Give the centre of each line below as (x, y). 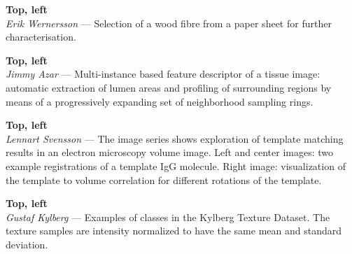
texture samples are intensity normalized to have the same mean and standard (174, 231)
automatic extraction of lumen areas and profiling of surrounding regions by (169, 87)
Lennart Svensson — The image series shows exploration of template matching (175, 138)
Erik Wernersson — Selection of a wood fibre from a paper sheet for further (169, 23)
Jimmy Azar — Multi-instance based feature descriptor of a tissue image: (163, 74)
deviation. (27, 244)
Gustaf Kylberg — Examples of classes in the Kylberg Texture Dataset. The (168, 217)
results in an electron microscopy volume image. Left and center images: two (170, 152)
